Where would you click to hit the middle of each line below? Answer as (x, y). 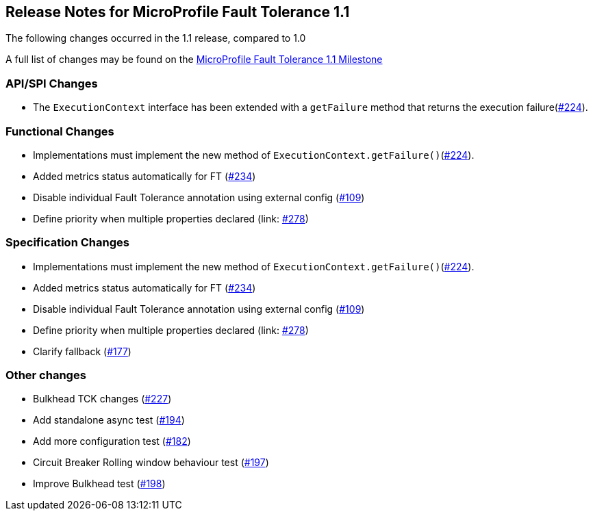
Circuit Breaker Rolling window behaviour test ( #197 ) (151, 463)
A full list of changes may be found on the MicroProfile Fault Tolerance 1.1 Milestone (194, 60)
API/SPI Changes (52, 83)
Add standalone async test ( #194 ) (109, 420)
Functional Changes (60, 131)
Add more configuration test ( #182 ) (112, 441)
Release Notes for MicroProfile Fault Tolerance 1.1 (178, 12)
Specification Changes (67, 243)
